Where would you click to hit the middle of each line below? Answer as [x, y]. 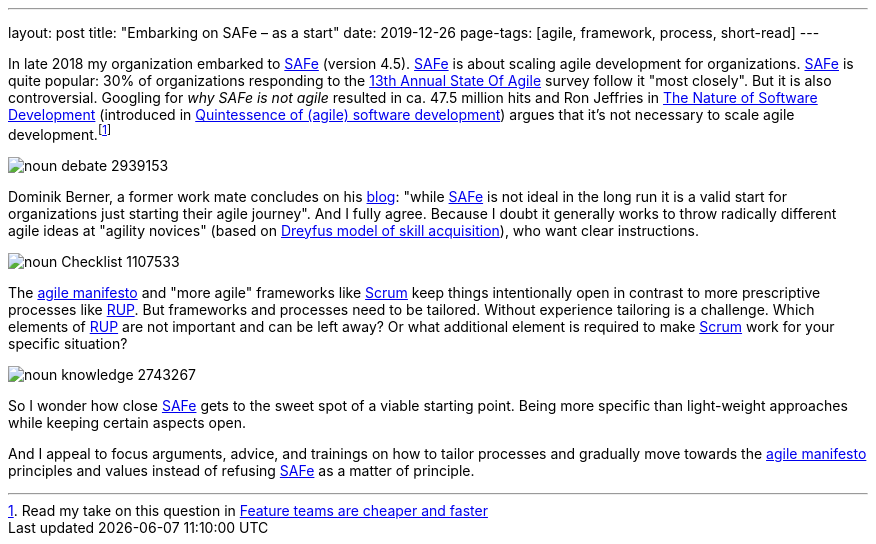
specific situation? [68, 343]
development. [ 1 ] [60, 133]
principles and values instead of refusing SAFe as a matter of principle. [241, 470]
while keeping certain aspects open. [127, 422]
